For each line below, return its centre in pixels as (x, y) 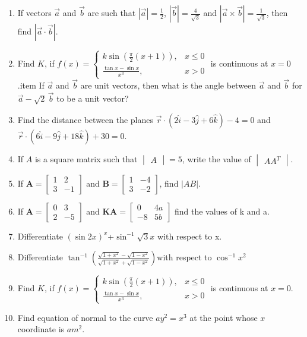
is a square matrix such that (86, 158)
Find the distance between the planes (86, 119)
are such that (112, 12)
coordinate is (41, 329)
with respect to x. (189, 236)
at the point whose (224, 317)
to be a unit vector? (93, 98)
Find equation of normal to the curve (85, 317)
